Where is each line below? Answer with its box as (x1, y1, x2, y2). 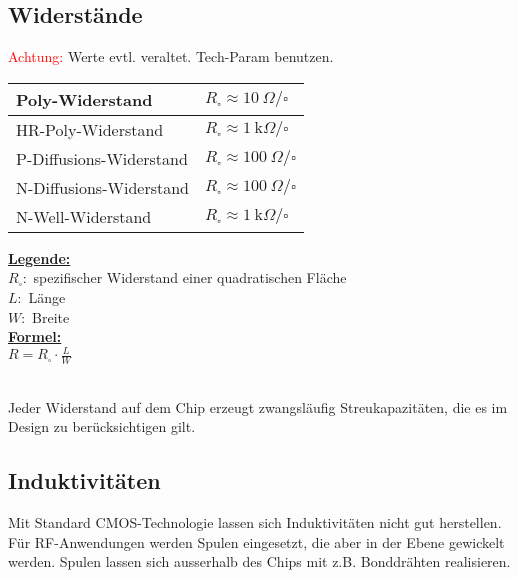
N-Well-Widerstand (16, 204, 152, 228)
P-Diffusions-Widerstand (16, 146, 188, 170)
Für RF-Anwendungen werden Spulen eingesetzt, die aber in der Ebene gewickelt (8, 531, 505, 552)
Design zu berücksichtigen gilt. (8, 416, 196, 437)
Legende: (8, 247, 71, 268)
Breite (32, 306, 70, 327)
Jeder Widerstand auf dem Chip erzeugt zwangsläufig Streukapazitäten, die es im (8, 396, 508, 417)
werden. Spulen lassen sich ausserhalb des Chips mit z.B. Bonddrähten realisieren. (8, 551, 511, 572)
